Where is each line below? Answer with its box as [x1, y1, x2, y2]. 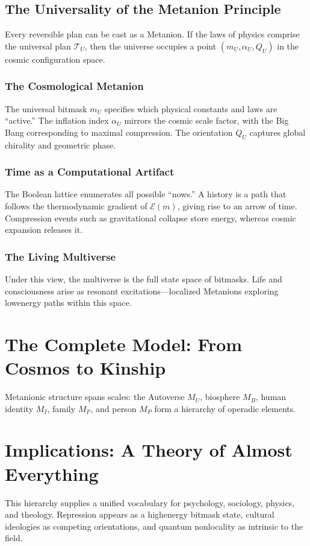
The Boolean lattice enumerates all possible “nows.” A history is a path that [5, 188, 287, 200]
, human [255, 390, 287, 403]
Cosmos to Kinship [5, 355, 166, 380]
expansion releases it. [5, 223, 82, 236]
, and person [90, 402, 137, 414]
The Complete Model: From [5, 331, 243, 356]
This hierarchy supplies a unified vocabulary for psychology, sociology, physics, [5, 496, 295, 509]
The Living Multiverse [5, 249, 116, 264]
